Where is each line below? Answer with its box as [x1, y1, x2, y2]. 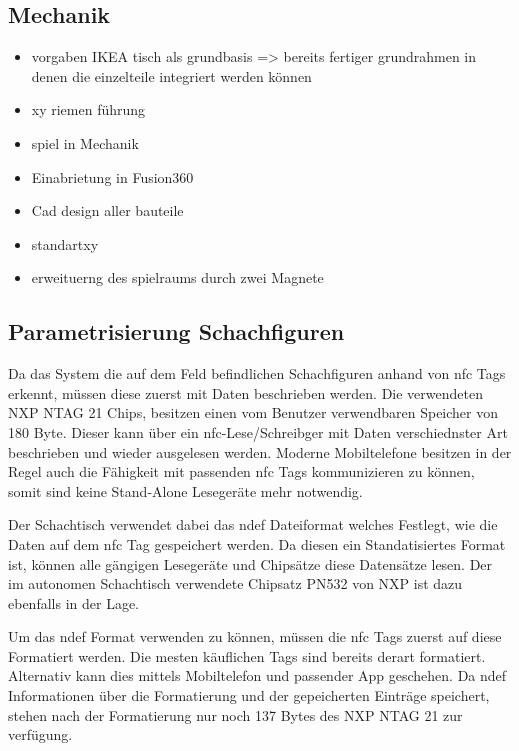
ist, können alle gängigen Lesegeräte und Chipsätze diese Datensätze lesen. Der [8, 553, 493, 574]
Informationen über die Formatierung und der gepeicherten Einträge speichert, [8, 685, 490, 706]
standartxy [31, 233, 99, 254]
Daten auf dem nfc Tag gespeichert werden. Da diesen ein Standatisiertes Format [8, 533, 506, 554]
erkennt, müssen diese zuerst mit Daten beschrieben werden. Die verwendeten [8, 382, 483, 403]
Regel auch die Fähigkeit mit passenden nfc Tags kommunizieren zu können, [8, 461, 475, 482]
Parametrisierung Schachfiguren [8, 316, 345, 347]
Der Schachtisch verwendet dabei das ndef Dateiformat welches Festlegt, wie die [8, 514, 498, 535]
